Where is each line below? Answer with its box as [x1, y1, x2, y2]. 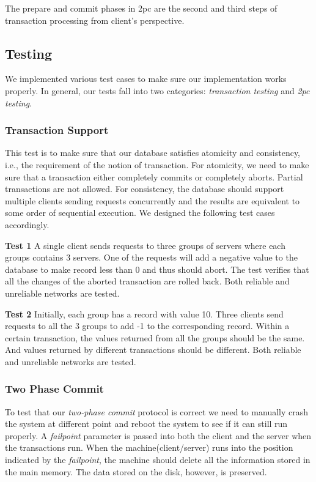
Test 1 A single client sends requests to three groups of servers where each [5, 239, 285, 251]
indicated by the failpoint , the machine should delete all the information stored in [5, 453, 310, 466]
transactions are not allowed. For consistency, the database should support [5, 182, 284, 195]
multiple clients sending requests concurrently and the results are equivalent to [5, 194, 300, 207]
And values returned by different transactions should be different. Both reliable [5, 343, 301, 356]
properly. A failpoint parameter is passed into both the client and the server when [5, 429, 312, 442]
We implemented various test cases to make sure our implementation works [5, 72, 287, 85]
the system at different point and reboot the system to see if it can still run [5, 417, 288, 430]
